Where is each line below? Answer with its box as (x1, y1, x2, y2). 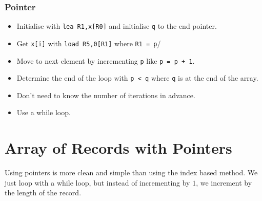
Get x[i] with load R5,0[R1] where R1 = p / (16, 38, 161, 48)
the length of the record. (5, 187, 82, 198)
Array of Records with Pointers (5, 137, 232, 158)
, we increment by (196, 177, 252, 188)
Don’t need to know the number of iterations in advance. (16, 89, 195, 100)
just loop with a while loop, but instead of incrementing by (5, 177, 190, 188)
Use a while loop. (16, 107, 71, 118)
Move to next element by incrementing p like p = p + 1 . (16, 55, 195, 66)
